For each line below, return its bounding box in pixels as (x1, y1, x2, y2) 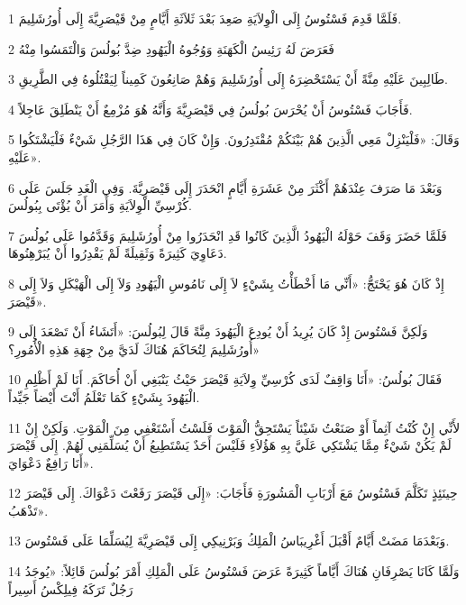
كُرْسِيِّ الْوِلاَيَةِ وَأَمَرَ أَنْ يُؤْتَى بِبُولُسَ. (8, 196, 192, 215)
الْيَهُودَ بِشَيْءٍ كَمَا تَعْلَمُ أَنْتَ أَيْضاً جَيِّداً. (8, 387, 200, 406)
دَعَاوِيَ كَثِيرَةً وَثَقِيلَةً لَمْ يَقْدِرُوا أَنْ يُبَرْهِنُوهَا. (8, 243, 227, 262)
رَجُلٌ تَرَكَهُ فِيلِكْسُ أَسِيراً (8, 579, 133, 598)
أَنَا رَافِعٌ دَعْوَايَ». (8, 453, 94, 472)
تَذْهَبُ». (8, 500, 49, 519)
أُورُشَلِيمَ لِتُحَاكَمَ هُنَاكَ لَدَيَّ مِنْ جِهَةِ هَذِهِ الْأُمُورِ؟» (8, 339, 260, 358)
